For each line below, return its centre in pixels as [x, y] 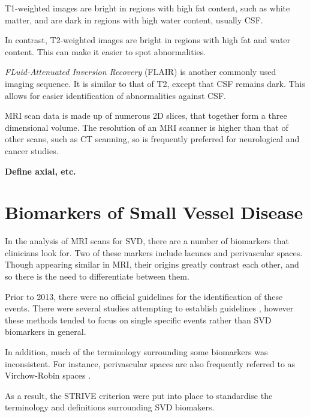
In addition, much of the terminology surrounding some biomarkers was [136, 352]
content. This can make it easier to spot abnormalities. [106, 51]
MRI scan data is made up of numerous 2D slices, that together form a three [146, 115]
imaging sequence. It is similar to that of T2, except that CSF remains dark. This [155, 83]
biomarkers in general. [46, 331]
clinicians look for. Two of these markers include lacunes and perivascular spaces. [154, 252]
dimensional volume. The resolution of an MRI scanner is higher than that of [147, 127]
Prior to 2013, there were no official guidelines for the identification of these [144, 296]
